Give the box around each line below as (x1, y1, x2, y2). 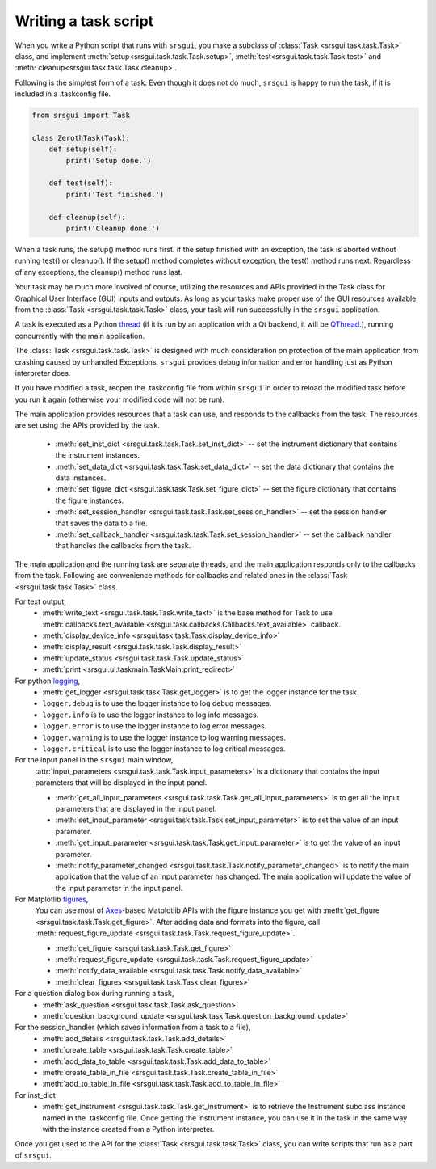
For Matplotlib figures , (15, 894, 89, 905)
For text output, (15, 597, 66, 606)
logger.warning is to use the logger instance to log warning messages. (42, 732, 287, 742)
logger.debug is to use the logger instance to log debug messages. (42, 698, 272, 708)
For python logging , (15, 676, 81, 686)
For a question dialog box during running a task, (15, 989, 174, 998)
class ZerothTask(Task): (31, 133, 131, 142)
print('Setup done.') (65, 156, 152, 165)
